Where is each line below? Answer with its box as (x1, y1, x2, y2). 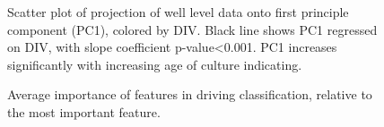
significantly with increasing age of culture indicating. (7, 55, 302, 73)
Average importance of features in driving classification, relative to (7, 85, 372, 104)
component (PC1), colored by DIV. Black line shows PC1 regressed (7, 20, 378, 38)
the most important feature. (7, 102, 161, 121)
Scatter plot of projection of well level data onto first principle (7, 3, 349, 21)
